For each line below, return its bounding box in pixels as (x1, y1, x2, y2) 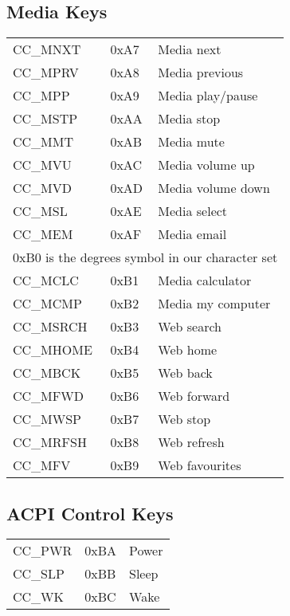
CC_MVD (13, 179, 72, 198)
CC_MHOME (13, 340, 92, 359)
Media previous (158, 63, 244, 82)
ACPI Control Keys (6, 500, 174, 525)
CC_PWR (13, 541, 72, 560)
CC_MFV (13, 456, 71, 475)
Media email (158, 225, 227, 244)
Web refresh (158, 433, 225, 452)
